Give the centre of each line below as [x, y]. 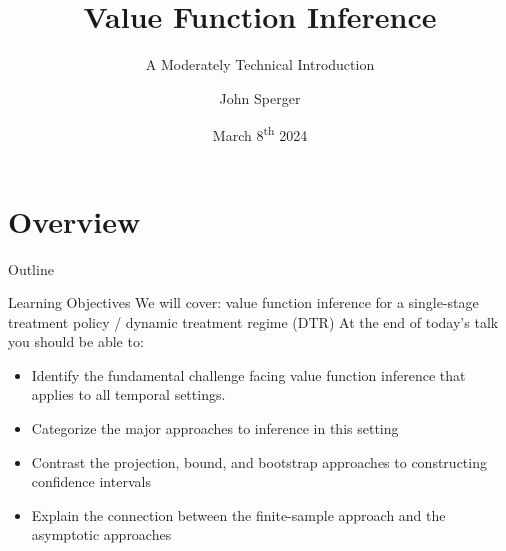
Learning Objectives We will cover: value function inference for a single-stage [243, 302]
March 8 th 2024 [260, 133]
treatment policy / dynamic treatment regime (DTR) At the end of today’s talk [253, 321]
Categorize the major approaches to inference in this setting [215, 428]
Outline [31, 268]
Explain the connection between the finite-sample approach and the [238, 514]
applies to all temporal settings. [128, 394]
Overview [74, 220]
